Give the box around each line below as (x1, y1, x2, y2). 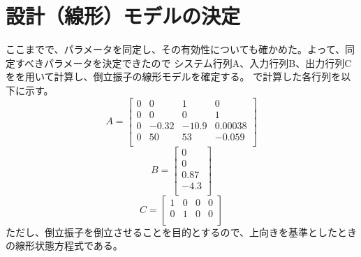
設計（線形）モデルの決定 (6, 1, 241, 30)
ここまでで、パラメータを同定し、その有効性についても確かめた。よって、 (6, 42, 346, 57)
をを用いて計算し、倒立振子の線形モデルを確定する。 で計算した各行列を (6, 69, 341, 84)
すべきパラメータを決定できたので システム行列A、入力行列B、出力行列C (15, 55, 352, 70)
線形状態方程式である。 (15, 238, 123, 253)
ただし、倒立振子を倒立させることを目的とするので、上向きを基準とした (6, 224, 338, 239)
